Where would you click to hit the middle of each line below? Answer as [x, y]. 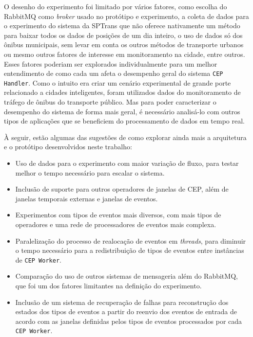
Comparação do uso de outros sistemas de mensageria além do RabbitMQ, [126, 276]
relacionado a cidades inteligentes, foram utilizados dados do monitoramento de [122, 92]
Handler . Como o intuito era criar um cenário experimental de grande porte [117, 82]
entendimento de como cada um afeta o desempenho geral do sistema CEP [114, 73]
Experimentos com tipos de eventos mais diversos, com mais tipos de [118, 215]
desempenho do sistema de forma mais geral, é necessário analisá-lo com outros [122, 111]
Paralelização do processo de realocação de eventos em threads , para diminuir [131, 240]
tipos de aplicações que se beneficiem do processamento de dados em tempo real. [124, 121]
